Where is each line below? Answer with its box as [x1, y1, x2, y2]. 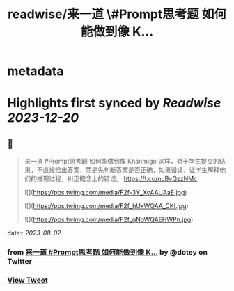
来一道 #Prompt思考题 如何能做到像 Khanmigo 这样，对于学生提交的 [24, 157, 219, 166]
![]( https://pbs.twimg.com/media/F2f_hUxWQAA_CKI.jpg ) [24, 202, 189, 210]
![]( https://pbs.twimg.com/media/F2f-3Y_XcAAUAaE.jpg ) [24, 189, 187, 197]
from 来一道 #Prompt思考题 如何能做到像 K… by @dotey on [7, 248, 208, 258]
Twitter [7, 257, 33, 267]
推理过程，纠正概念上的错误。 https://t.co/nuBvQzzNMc [36, 175, 198, 183]
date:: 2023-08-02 [7, 229, 61, 237]
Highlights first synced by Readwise [7, 95, 221, 111]
